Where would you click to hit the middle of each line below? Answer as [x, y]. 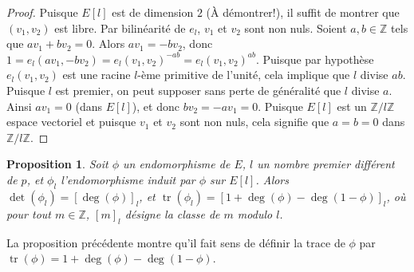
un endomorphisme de [177, 164]
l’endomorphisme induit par [128, 179]
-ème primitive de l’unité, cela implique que [244, 75]
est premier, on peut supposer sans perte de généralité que [198, 90]
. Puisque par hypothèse [315, 59]
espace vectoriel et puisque [71, 122]
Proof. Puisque [42, 12]
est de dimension [153, 12]
